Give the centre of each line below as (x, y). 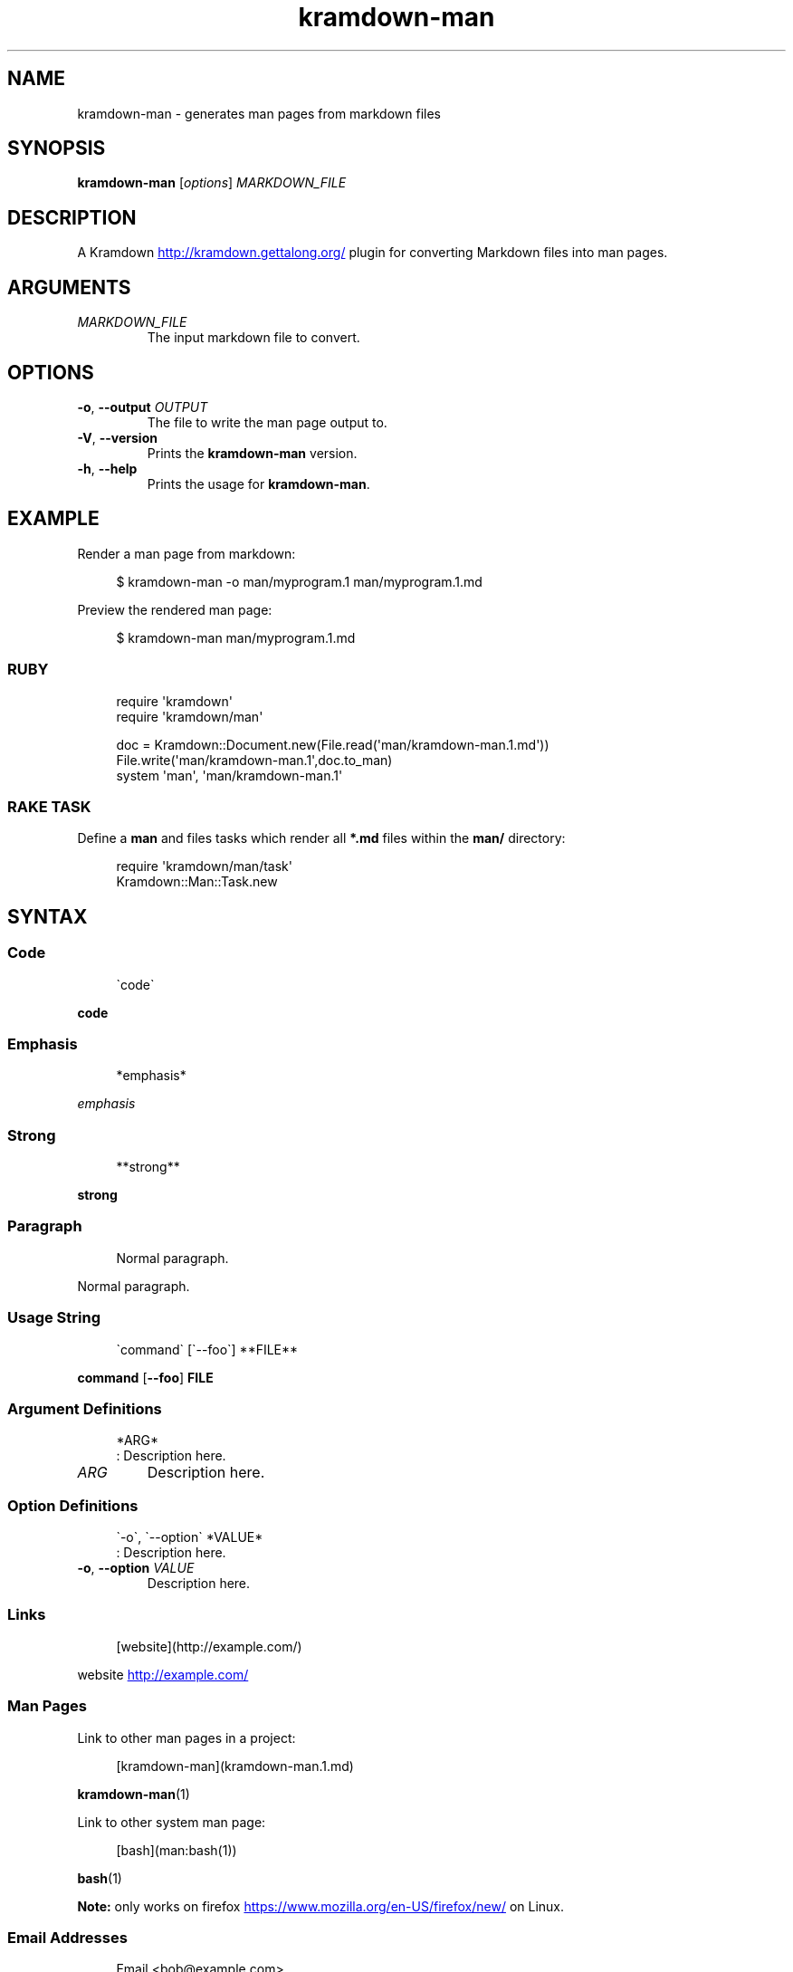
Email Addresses (67, 1937)
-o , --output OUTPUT (143, 407)
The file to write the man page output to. (267, 422)
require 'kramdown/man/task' (204, 866)
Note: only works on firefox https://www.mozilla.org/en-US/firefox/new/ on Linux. (321, 1906)
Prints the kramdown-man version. (252, 453)
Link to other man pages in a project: (186, 1737)
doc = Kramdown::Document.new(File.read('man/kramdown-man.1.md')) (333, 744)
